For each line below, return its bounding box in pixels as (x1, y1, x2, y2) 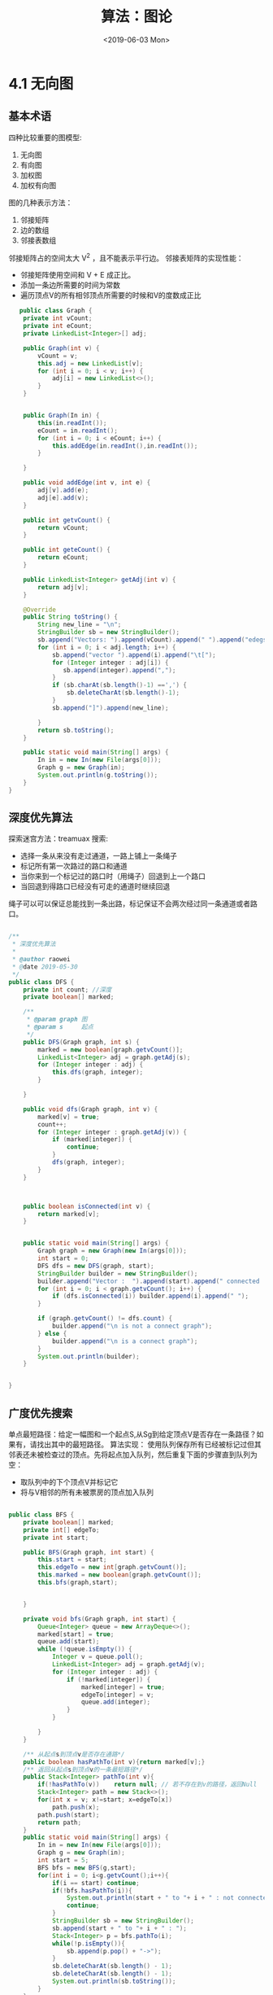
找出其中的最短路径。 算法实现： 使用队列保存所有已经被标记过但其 (36, 1440, 262, 1450)
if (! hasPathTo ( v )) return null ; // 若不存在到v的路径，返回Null (37, 1780, 258, 1789)
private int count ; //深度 (23, 986, 112, 994)
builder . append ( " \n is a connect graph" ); (51, 1337, 198, 1345)
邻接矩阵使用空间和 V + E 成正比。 (19, 270, 136, 280)
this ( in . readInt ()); (37, 418, 107, 427)
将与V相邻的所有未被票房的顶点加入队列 (19, 1487, 154, 1498)
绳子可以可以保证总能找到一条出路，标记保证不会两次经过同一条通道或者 (8, 899, 250, 908)
